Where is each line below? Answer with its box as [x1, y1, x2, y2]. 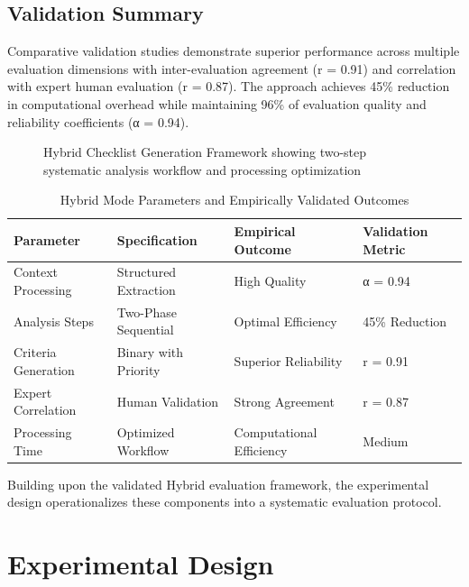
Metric [363, 239, 406, 258]
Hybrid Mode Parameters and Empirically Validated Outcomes [60, 190, 409, 209]
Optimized [116, 423, 175, 442]
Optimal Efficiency [234, 311, 337, 330]
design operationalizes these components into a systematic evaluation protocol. [7, 492, 442, 511]
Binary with [116, 343, 184, 362]
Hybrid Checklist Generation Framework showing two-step [43, 142, 367, 161]
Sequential [116, 320, 174, 339]
